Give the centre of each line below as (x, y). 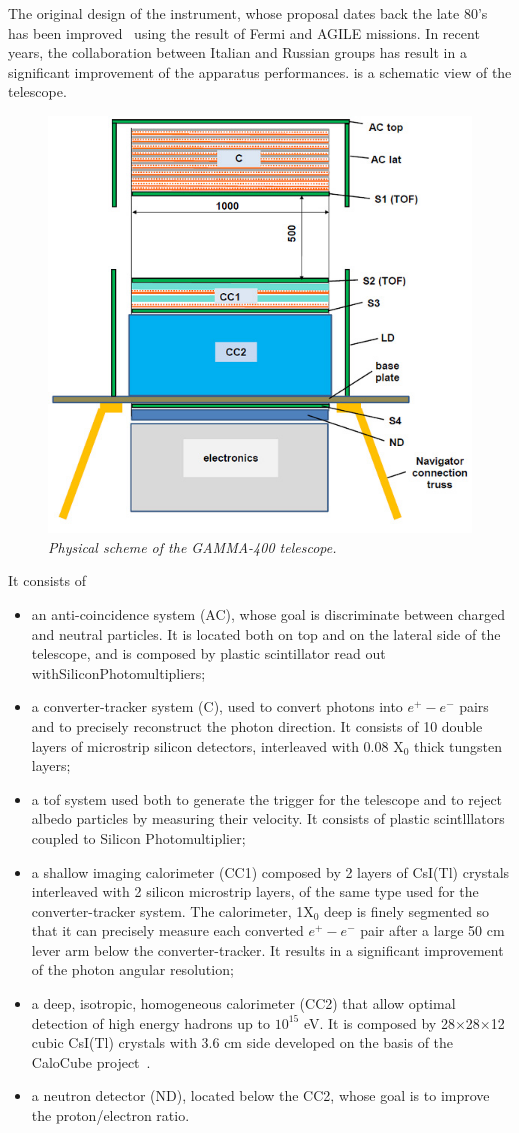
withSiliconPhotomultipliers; (118, 672)
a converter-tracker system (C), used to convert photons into (217, 706)
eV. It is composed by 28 (379, 1022)
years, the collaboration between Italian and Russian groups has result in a (237, 52)
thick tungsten (458, 745)
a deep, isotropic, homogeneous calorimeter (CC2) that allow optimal (243, 1003)
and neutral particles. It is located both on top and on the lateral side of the (266, 633)
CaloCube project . (91, 1061)
